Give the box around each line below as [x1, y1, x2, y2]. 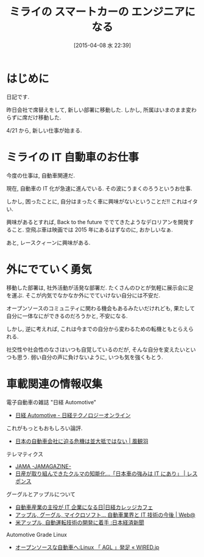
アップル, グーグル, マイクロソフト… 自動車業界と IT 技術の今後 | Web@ [15, 511, 196, 519]
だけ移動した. [27, 114, 62, 121]
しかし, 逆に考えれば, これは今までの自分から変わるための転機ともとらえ [6, 325, 189, 332]
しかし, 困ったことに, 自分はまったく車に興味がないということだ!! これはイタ [6, 197, 198, 205]
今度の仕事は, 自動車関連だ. [6, 172, 76, 179]
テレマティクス [6, 450, 44, 457]
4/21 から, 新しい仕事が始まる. [6, 126, 82, 134]
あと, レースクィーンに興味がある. [6, 239, 91, 246]
